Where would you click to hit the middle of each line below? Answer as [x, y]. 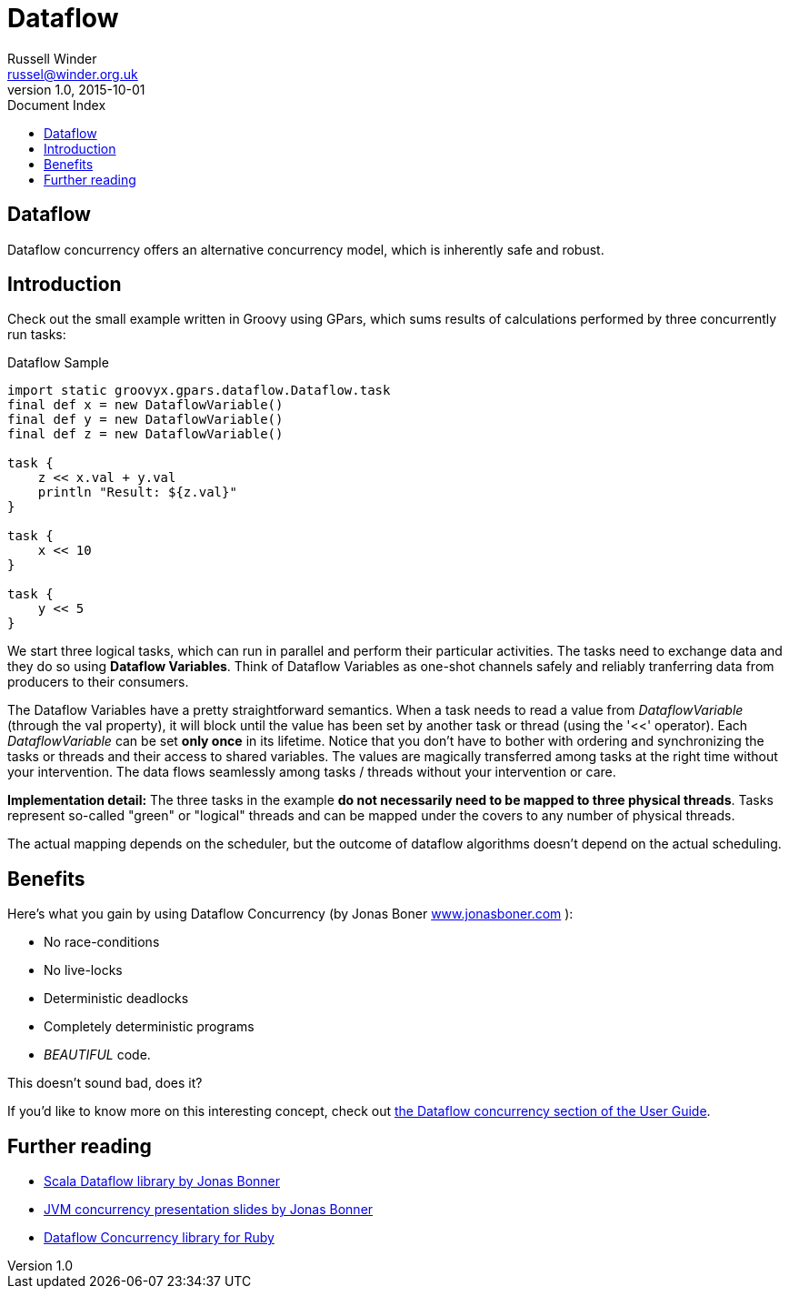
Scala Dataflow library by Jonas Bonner [162, 1181]
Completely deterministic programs [149, 1027]
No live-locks [83, 970]
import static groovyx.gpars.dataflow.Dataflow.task [199, 391]
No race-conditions [102, 942]
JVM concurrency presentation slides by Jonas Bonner [209, 1210]
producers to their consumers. [98, 682]
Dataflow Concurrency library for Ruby [159, 1238]
